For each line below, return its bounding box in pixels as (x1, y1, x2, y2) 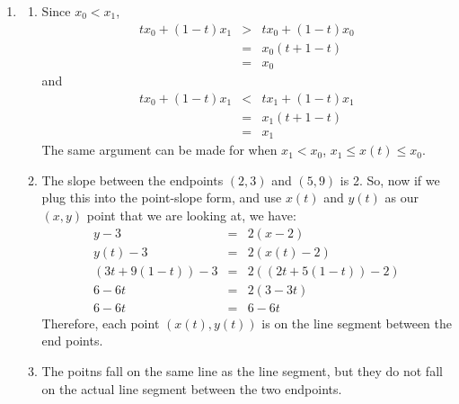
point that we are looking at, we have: (86, 206, 296, 225)
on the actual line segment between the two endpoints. (41, 379, 342, 398)
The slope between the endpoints (41, 170, 224, 189)
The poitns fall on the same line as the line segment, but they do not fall (41, 362, 443, 380)
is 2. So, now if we (340, 170, 440, 189)
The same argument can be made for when (41, 140, 278, 159)
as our (384, 188, 419, 207)
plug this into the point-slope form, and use (41, 188, 282, 207)
